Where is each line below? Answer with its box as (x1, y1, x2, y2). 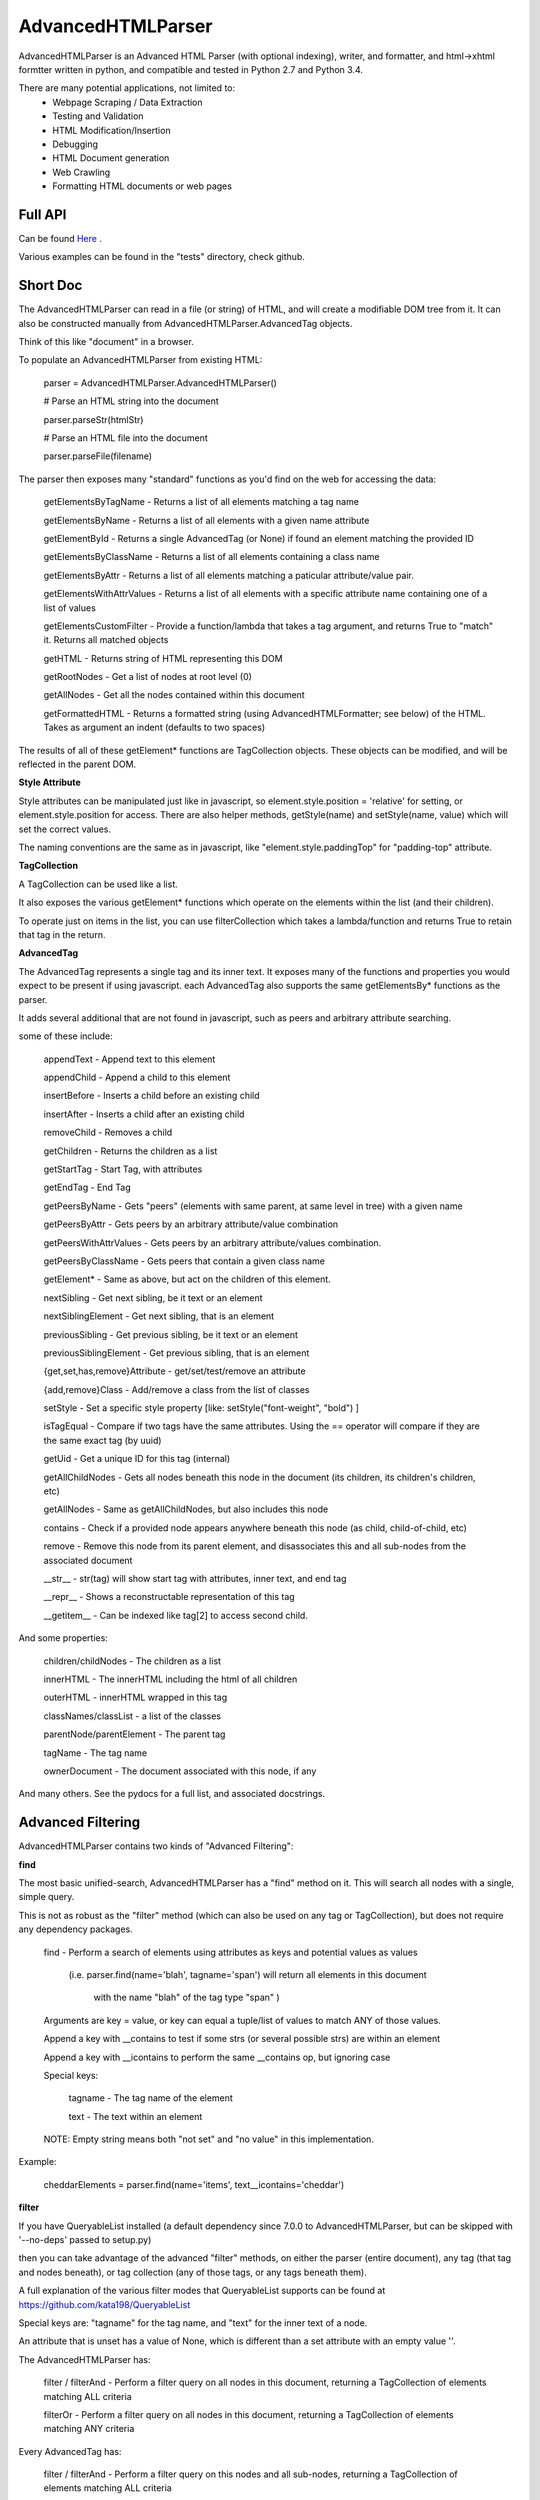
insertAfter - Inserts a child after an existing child (43, 1108, 245, 1120)
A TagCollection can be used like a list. (18, 878, 179, 890)
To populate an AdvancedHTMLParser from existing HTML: (18, 354, 263, 366)
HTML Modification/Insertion (52, 124, 171, 136)
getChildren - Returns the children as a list (43, 1145, 218, 1157)
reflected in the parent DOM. (18, 758, 137, 770)
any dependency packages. (18, 1923, 134, 1935)
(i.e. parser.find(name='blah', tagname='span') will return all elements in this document (68, 1968, 427, 1980)
